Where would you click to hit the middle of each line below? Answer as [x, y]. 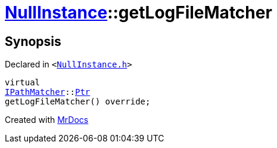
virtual [23, 83]
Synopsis [33, 41]
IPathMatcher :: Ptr [48, 92]
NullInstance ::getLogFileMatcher [138, 13]
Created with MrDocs [47, 120]
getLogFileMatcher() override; [78, 102]
